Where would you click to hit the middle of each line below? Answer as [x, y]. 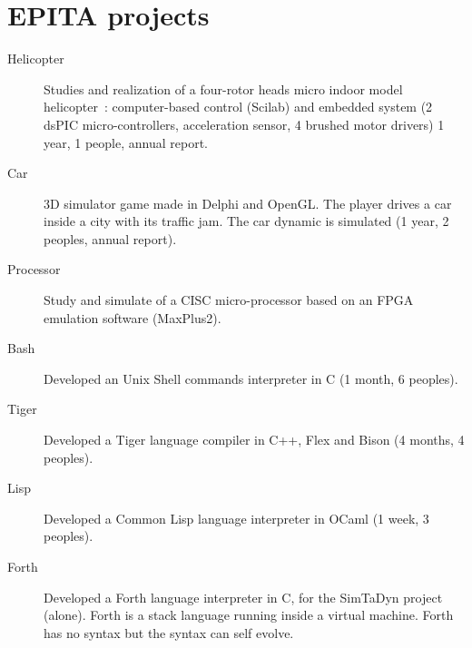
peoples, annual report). [110, 238]
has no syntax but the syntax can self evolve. [169, 632]
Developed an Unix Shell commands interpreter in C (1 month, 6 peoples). [251, 378]
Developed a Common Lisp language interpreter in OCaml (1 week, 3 [236, 518]
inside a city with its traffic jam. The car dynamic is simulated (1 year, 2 [246, 221]
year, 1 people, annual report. [126, 142]
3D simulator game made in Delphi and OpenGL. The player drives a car [248, 203]
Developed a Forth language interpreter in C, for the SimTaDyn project [243, 597]
